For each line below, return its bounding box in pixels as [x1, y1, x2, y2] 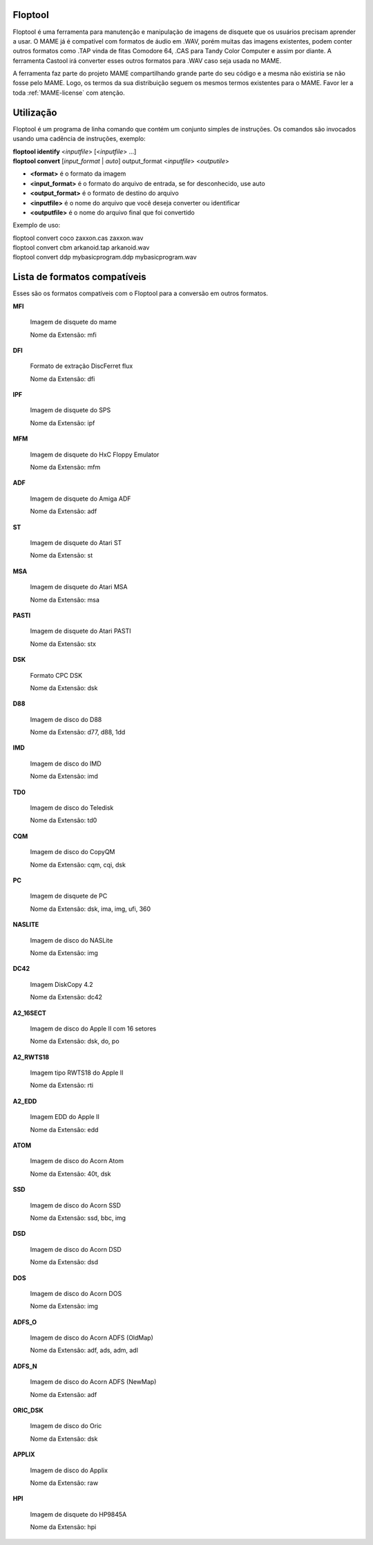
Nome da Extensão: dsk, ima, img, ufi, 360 [30, 905, 151, 913]
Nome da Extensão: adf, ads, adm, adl [30, 1346, 138, 1355]
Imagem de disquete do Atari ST [30, 539, 122, 546]
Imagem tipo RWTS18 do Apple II [30, 1068, 124, 1077]
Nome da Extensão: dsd [30, 1258, 99, 1266]
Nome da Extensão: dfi [30, 374, 95, 383]
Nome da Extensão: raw [30, 1479, 99, 1487]
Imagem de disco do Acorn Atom [30, 1157, 124, 1165]
